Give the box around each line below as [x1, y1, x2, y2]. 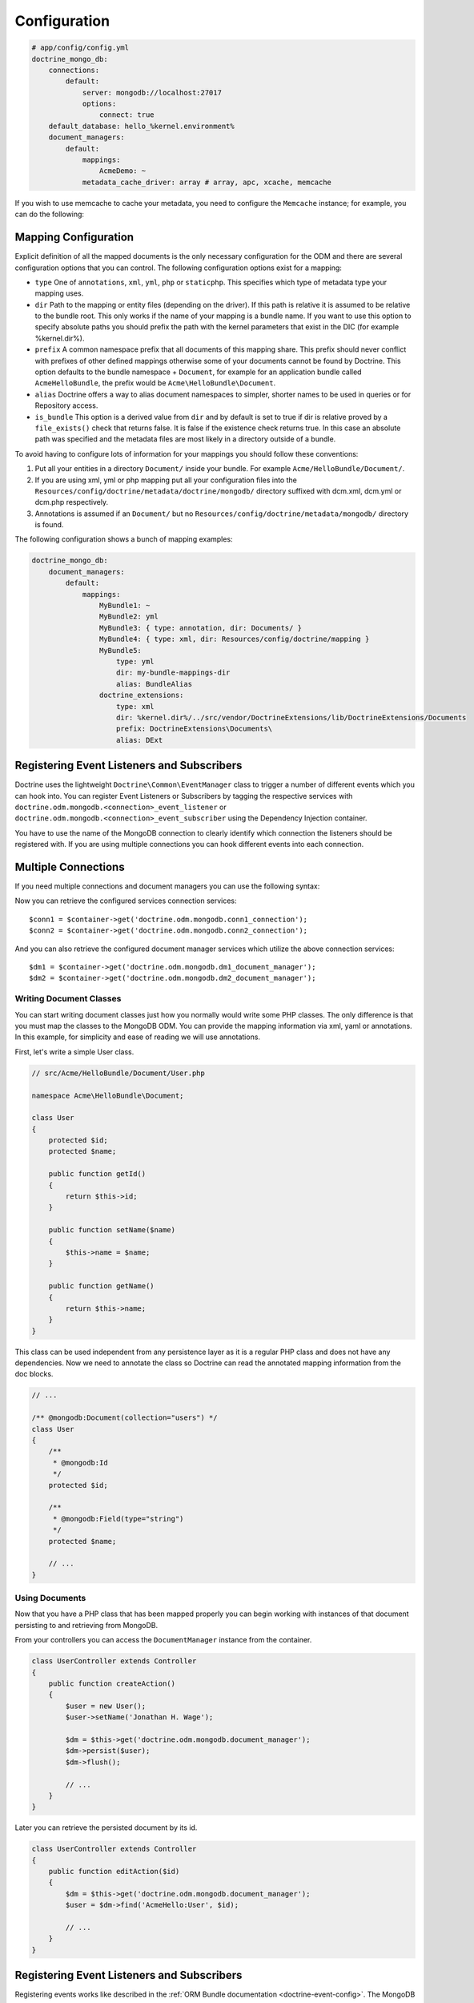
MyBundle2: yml [98, 612, 159, 621]
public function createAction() [48, 1679, 176, 1688]
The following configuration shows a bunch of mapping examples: [14, 534, 233, 544]
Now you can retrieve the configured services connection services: [14, 896, 237, 905]
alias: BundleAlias [116, 679, 192, 688]
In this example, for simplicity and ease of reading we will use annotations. [14, 1032, 260, 1042]
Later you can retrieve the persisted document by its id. [14, 1823, 198, 1832]
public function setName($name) [48, 1226, 176, 1235]
